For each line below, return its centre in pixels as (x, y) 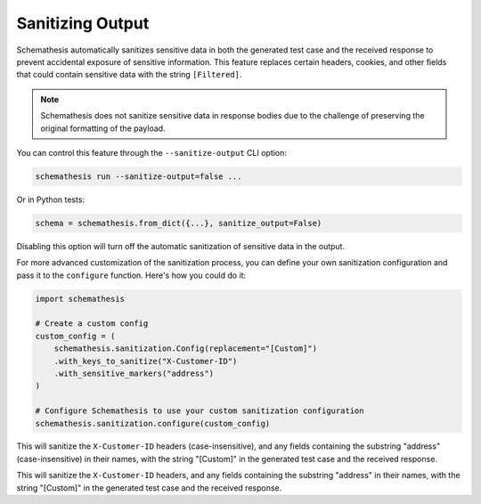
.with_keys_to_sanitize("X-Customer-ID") (146, 361)
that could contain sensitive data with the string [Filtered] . (129, 75)
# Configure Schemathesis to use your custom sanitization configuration (200, 411)
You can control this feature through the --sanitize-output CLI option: (151, 152)
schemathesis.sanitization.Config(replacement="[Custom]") (186, 349)
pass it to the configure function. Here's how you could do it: (131, 275)
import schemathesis (80, 299)
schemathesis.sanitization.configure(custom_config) (153, 423)
